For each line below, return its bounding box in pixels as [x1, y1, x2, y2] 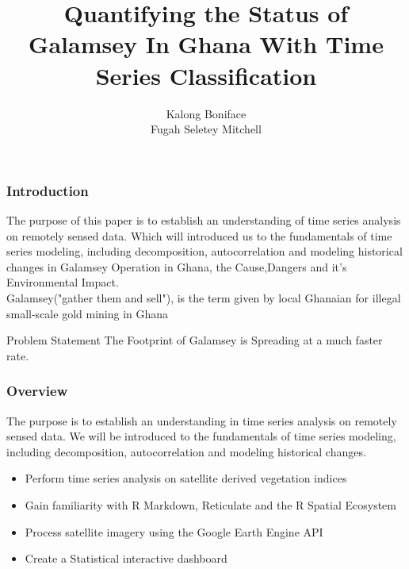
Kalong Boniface [166, 105, 247, 121]
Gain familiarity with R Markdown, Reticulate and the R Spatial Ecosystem [25, 496, 396, 513]
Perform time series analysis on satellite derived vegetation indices [25, 470, 347, 486]
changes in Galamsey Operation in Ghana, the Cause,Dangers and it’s [6, 258, 347, 275]
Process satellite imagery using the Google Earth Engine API [25, 523, 323, 540]
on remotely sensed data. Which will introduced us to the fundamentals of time [6, 227, 392, 244]
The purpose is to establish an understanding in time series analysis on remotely [6, 412, 397, 429]
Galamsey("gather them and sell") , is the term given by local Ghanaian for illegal [6, 289, 401, 306]
